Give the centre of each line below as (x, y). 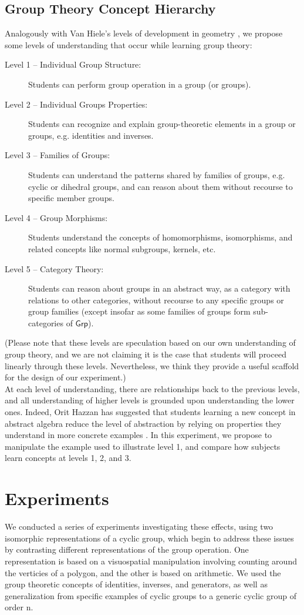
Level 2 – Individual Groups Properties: (76, 104)
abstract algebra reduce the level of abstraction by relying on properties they (143, 423)
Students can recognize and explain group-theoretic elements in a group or (162, 124)
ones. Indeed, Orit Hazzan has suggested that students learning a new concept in (150, 412)
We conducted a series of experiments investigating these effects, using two (139, 527)
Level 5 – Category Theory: (54, 268)
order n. (19, 607)
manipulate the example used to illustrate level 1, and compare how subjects (143, 446)
